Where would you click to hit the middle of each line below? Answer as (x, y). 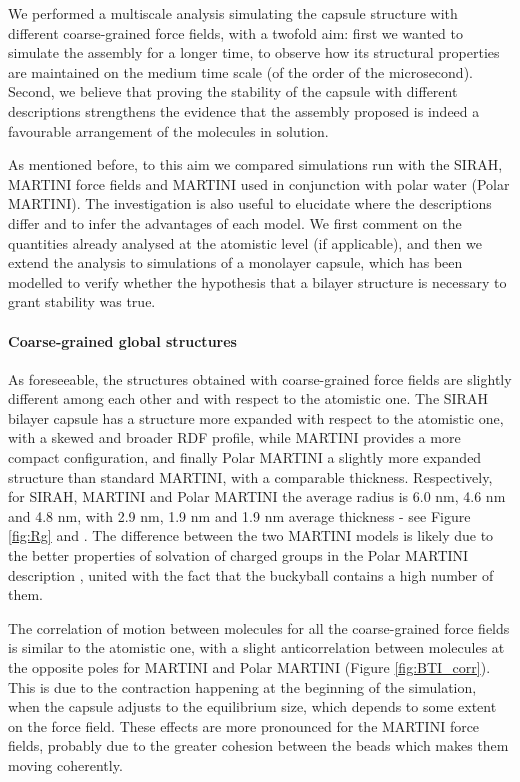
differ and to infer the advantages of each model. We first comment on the (235, 222)
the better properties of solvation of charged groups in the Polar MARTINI (238, 555)
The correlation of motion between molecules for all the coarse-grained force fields (259, 627)
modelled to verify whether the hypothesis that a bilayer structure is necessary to (257, 281)
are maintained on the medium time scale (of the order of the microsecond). (240, 71)
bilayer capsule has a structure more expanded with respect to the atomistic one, (256, 417)
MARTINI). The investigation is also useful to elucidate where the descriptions (250, 203)
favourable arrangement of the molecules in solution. (168, 130)
